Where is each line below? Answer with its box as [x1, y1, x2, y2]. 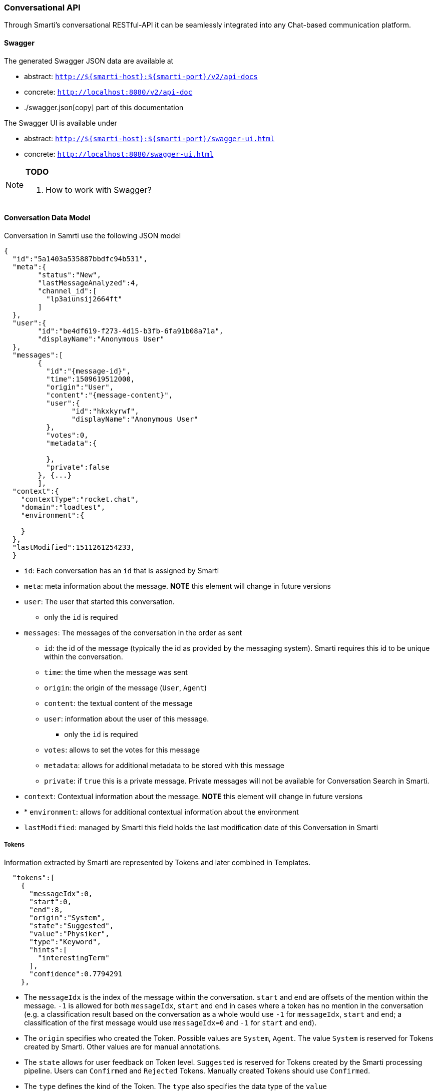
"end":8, [29, 905, 64, 914]
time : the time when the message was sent [44, 667, 188, 676]
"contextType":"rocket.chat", [21, 495, 139, 503]
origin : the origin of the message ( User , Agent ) [44, 683, 207, 692]
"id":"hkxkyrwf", [71, 407, 139, 415]
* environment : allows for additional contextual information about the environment [24, 807, 299, 816]
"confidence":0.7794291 [29, 969, 123, 978]
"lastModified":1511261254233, [12, 543, 135, 551]
